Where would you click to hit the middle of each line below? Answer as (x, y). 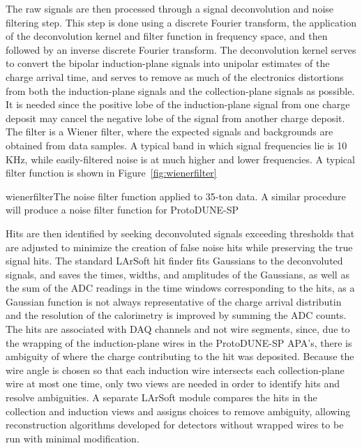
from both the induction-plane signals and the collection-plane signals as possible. (180, 90)
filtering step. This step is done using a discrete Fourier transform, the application (181, 22)
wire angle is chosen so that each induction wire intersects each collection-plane (175, 369)
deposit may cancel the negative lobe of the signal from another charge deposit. (175, 118)
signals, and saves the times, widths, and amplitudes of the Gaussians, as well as (178, 274)
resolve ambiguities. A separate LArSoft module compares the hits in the (161, 397)
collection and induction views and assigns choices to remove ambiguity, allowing (178, 411)
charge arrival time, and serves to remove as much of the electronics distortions (175, 76)
